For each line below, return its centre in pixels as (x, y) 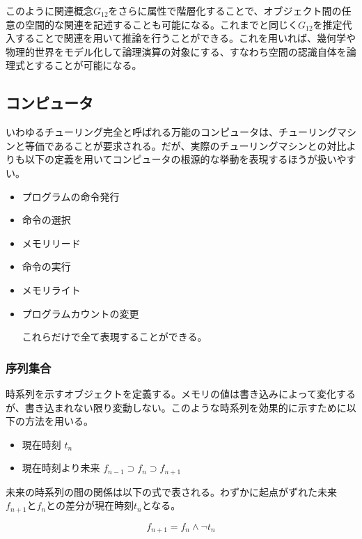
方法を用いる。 (59, 421)
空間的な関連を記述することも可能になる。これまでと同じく (161, 24)
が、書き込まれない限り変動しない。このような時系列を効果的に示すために (176, 407)
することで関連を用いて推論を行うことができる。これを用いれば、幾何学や (185, 38)
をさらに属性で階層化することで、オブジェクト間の (225, 10)
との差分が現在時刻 (90, 505)
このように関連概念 (49, 10)
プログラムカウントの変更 (80, 313)
